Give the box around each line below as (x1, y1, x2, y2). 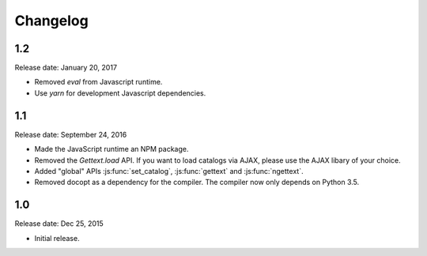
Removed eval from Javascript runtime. (34, 77, 163, 87)
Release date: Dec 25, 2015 (14, 219, 104, 228)
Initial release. (34, 233, 80, 243)
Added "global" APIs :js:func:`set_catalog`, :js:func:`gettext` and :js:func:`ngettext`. (34, 166, 304, 175)
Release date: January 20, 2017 (14, 63, 118, 73)
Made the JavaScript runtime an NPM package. (34, 145, 189, 154)
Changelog (14, 12, 89, 29)
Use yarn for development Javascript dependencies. (34, 88, 206, 98)
